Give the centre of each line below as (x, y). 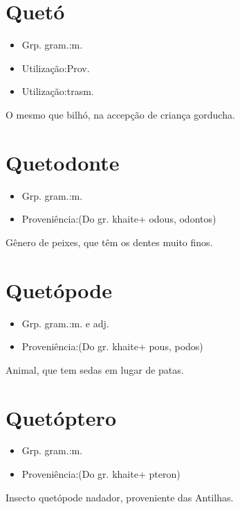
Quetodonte (63, 162)
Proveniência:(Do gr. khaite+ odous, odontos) (119, 219)
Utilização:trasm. (58, 91)
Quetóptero (61, 417)
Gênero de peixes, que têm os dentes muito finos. (109, 242)
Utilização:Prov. (56, 68)
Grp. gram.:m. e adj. (65, 323)
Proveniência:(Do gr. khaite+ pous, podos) (112, 346)
